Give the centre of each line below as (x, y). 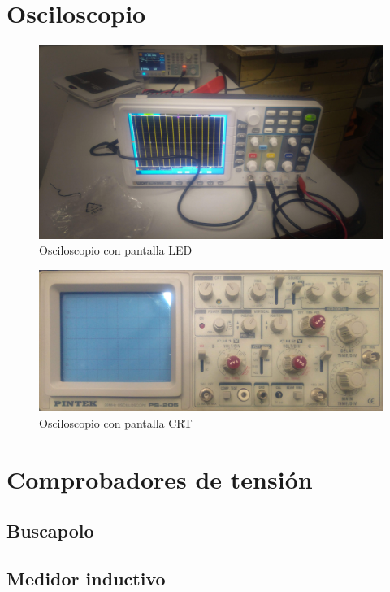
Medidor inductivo (86, 578)
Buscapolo (50, 531)
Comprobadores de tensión (160, 479)
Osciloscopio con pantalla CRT (116, 422)
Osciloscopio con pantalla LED (116, 250)
